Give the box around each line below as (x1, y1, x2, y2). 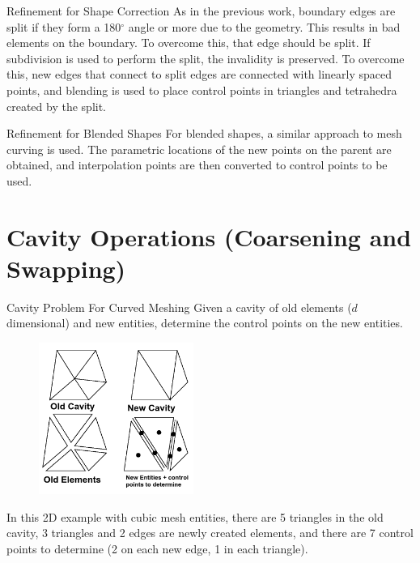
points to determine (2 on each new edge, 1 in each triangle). (6, 540, 308, 557)
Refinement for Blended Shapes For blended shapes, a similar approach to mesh (6, 125, 402, 142)
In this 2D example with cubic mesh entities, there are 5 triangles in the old (6, 508, 384, 525)
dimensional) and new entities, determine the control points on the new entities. (6, 314, 403, 331)
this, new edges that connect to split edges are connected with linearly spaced (6, 66, 392, 83)
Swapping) (6, 251, 126, 284)
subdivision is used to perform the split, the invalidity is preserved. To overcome (6, 49, 405, 66)
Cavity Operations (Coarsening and (6, 220, 412, 253)
